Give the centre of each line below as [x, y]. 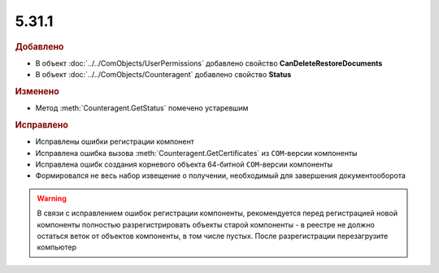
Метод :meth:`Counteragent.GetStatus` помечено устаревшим [142, 108]
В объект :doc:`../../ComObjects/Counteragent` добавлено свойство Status [163, 75]
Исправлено [41, 125]
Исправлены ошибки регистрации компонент [115, 141]
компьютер [57, 247]
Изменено [37, 91]
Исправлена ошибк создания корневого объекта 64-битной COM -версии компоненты [184, 165]
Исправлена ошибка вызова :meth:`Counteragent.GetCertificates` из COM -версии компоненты [196, 153]
